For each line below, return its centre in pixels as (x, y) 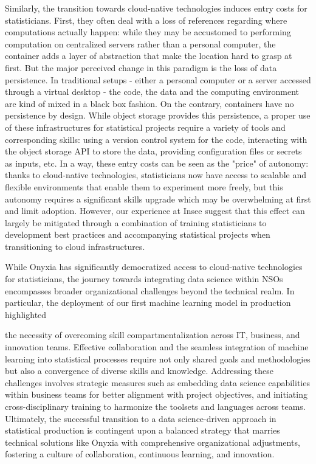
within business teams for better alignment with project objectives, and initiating (156, 394)
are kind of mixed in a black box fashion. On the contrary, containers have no (149, 103)
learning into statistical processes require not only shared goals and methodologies (158, 358)
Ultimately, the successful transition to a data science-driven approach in (141, 418)
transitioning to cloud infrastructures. (75, 246)
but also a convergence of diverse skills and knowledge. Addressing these (139, 371)
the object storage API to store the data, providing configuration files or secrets (153, 151)
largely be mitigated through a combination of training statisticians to (136, 222)
